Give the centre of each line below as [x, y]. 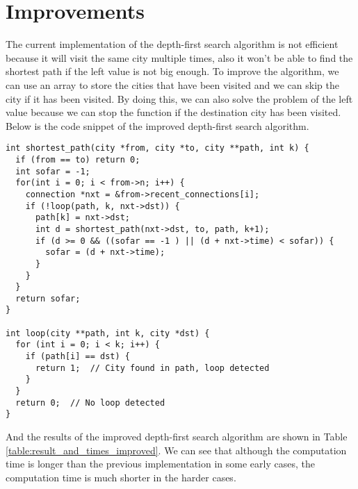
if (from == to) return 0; [78, 159]
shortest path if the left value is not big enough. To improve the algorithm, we [172, 71]
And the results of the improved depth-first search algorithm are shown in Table [177, 437]
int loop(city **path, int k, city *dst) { [108, 333]
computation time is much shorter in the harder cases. [121, 477]
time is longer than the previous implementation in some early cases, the [160, 464]
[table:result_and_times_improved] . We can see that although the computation [176, 450]
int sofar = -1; [53, 171]
